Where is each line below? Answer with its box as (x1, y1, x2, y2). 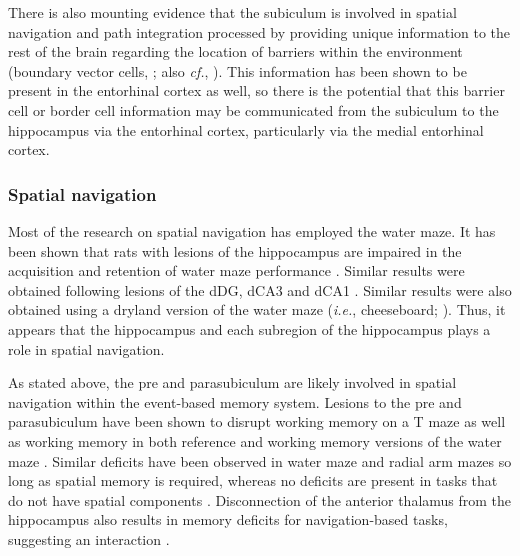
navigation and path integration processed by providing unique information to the (8, 21, 511, 42)
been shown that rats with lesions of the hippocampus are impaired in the (8, 240, 462, 261)
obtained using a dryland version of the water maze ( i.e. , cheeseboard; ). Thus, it (8, 299, 506, 320)
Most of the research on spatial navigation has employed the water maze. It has (8, 220, 496, 241)
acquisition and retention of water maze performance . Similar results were (8, 260, 465, 281)
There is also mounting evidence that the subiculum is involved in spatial (8, 2, 457, 22)
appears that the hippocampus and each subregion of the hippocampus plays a (8, 318, 491, 339)
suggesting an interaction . (8, 528, 170, 549)
